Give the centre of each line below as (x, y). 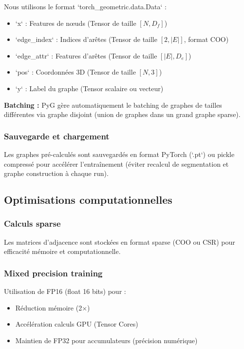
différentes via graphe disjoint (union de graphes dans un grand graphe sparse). (122, 114)
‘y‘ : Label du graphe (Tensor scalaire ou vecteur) (89, 88)
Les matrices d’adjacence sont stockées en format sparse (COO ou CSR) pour (120, 242)
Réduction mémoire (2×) (53, 307)
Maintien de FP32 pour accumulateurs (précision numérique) (106, 340)
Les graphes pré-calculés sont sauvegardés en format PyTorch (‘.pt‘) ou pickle (119, 154)
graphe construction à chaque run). (56, 173)
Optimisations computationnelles (88, 200)
